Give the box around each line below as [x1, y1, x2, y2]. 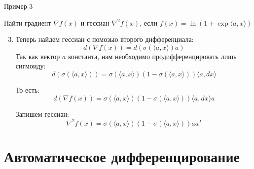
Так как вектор [15, 51, 60, 61]
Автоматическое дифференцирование [4, 146, 240, 166]
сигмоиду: [15, 61, 46, 71]
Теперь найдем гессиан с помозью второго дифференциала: [15, 34, 194, 44]
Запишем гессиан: [15, 108, 69, 119]
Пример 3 [4, 1, 33, 11]
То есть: [15, 84, 40, 95]
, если [140, 17, 157, 28]
